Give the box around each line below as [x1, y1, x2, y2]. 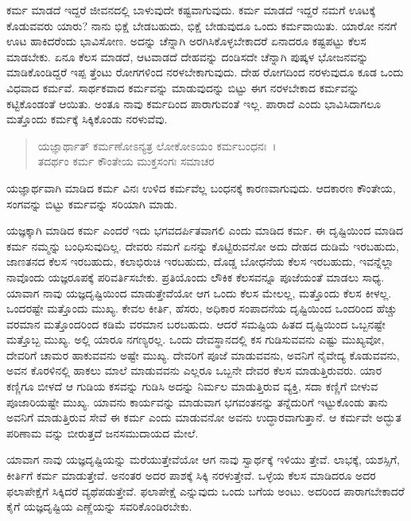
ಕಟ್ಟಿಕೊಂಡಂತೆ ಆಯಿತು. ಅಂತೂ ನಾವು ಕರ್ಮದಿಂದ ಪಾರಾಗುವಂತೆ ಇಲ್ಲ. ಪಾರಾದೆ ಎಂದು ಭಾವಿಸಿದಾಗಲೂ [6, 95, 381, 111]
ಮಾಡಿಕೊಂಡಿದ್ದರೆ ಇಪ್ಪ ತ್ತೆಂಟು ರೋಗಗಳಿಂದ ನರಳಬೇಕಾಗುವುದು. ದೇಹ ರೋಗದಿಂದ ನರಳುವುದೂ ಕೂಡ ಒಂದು [6, 64, 404, 80]
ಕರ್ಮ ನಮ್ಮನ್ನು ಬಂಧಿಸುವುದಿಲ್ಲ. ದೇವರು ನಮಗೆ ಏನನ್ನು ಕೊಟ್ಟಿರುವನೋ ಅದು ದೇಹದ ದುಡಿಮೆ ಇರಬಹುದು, [6, 237, 399, 254]
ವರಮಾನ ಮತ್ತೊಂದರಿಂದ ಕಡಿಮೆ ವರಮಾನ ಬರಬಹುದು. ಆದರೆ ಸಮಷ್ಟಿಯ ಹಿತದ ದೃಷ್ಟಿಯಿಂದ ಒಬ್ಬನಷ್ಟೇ [6, 315, 386, 332]
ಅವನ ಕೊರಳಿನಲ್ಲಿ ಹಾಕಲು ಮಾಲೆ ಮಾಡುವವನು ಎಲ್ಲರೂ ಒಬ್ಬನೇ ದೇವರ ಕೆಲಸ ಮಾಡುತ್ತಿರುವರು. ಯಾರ [6, 362, 382, 379]
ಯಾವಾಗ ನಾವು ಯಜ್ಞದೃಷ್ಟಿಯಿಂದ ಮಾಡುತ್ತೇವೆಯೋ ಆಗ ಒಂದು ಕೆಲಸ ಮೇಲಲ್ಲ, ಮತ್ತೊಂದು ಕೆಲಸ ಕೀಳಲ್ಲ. [6, 284, 392, 301]
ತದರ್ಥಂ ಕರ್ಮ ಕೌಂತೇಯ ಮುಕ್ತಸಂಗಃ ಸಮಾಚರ [37, 153, 215, 169]
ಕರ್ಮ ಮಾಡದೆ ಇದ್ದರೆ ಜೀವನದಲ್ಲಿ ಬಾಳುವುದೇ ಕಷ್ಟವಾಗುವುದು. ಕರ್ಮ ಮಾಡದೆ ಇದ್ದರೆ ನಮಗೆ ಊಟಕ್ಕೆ [6, 2, 376, 17]
